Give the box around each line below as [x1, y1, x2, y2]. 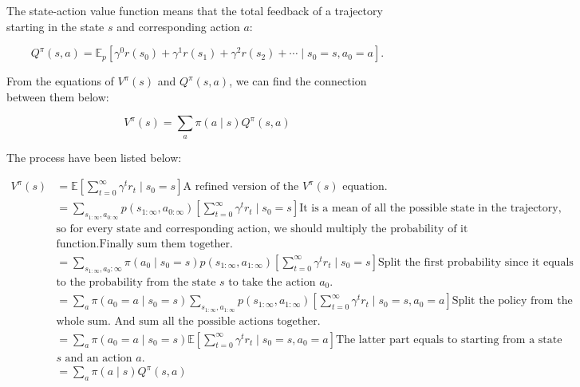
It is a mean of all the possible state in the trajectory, [299, 203, 562, 215]
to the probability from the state [56, 276, 216, 288]
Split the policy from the [452, 295, 573, 307]
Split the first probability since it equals [377, 256, 574, 268]
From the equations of [6, 73, 114, 89]
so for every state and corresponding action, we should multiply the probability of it [56, 223, 468, 235]
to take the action [228, 276, 316, 288]
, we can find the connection [229, 73, 367, 89]
